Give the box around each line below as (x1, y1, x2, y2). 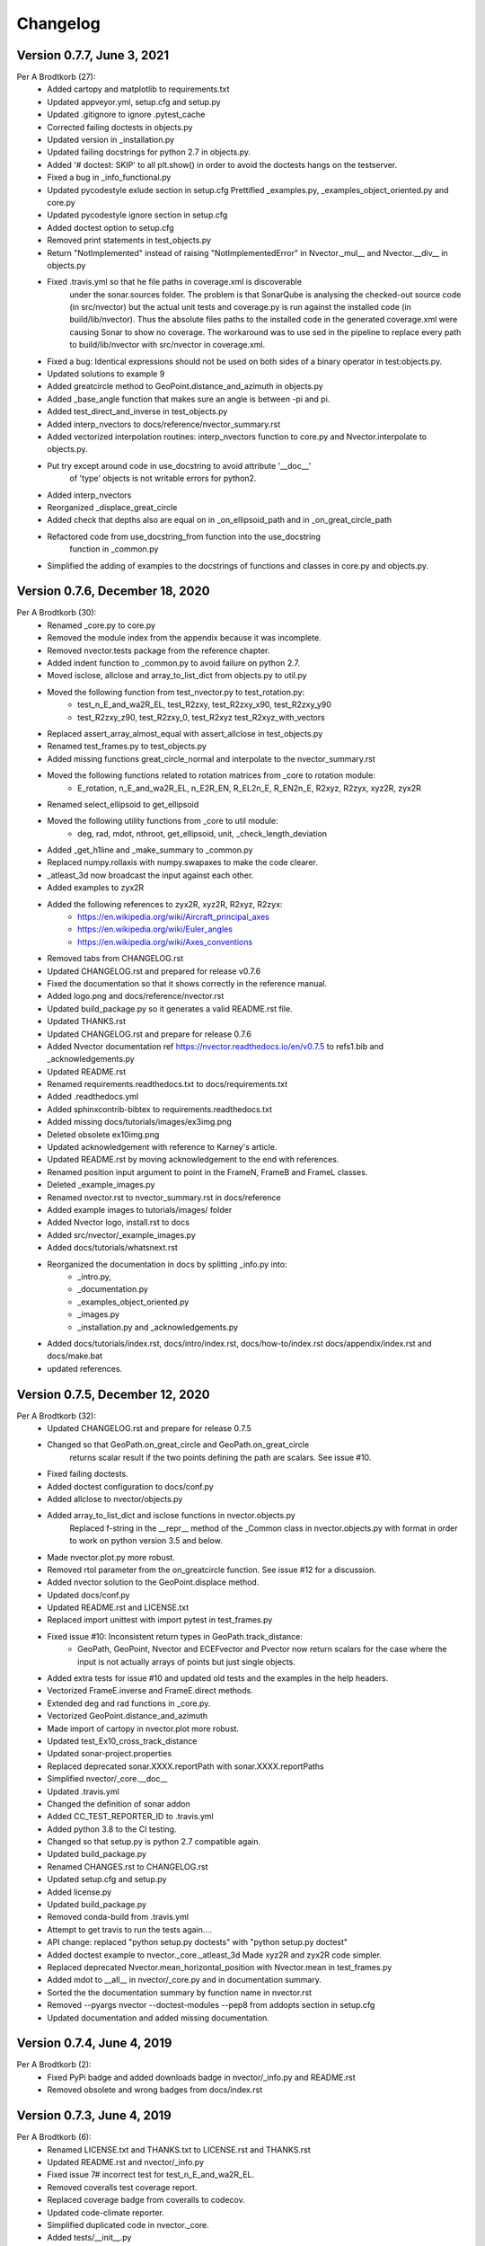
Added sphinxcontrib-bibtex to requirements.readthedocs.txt (47, 1103, 273, 1114)
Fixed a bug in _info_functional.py (47, 172, 172, 183)
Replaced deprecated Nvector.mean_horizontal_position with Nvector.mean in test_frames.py (47, 1962, 392, 1972)
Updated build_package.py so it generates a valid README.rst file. (47, 1003, 293, 1014)
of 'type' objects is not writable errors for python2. (69, 473, 257, 484)
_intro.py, (77, 1271, 112, 1282)
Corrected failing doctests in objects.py (47, 121, 193, 132)
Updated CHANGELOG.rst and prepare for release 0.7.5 (47, 1422, 251, 1433)
